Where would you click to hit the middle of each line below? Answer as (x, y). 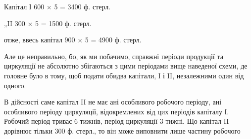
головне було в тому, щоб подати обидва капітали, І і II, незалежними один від (124, 75)
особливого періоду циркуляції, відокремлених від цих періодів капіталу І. (117, 111)
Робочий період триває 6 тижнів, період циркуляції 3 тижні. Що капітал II (117, 121)
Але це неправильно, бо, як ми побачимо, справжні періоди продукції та (114, 56)
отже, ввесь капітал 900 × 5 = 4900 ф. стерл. (73, 40)
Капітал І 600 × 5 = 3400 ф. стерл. (57, 6)
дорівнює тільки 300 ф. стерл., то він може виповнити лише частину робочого (122, 130)
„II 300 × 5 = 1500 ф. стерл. (48, 23)
